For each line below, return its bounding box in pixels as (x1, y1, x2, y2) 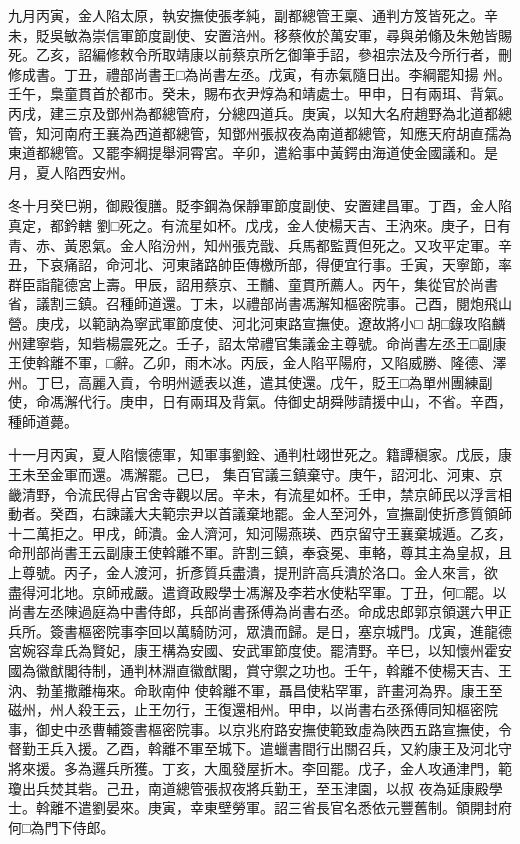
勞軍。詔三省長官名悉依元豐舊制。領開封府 (231, 797, 512, 818)
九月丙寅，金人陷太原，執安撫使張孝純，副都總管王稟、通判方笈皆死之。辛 (8, 5, 498, 25)
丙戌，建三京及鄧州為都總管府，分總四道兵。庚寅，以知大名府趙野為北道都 (8, 102, 498, 123)
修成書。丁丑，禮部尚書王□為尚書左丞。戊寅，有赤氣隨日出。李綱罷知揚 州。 (8, 63, 512, 84)
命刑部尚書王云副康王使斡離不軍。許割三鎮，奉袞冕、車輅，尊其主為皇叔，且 (8, 542, 512, 563)
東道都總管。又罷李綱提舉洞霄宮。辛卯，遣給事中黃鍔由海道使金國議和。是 (8, 142, 498, 163)
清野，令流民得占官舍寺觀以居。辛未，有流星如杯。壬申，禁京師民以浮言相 (21, 483, 512, 504)
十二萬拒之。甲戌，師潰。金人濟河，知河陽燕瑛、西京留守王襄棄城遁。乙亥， (8, 522, 512, 543)
